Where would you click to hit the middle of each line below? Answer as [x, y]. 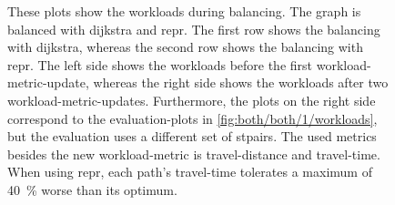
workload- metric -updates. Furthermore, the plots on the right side [192, 100]
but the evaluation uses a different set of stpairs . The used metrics [192, 136]
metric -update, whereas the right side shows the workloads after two [198, 82]
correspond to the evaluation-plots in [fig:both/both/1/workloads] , [192, 118]
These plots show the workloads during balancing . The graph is [184, 11]
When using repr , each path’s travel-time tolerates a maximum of [190, 172]
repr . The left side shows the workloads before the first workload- [189, 64]
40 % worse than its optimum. [92, 189]
